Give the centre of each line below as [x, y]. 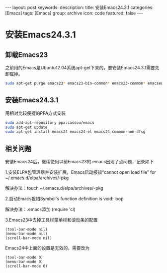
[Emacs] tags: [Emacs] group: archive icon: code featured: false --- [74, 13]
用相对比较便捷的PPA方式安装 [36, 113]
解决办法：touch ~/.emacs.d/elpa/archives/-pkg [54, 188]
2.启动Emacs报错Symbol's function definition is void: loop [64, 199]
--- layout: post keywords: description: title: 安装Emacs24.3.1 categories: [80, 7]
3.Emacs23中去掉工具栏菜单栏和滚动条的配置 [51, 220]
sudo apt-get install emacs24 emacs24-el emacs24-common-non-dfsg [75, 132]
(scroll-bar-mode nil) [29, 238]
